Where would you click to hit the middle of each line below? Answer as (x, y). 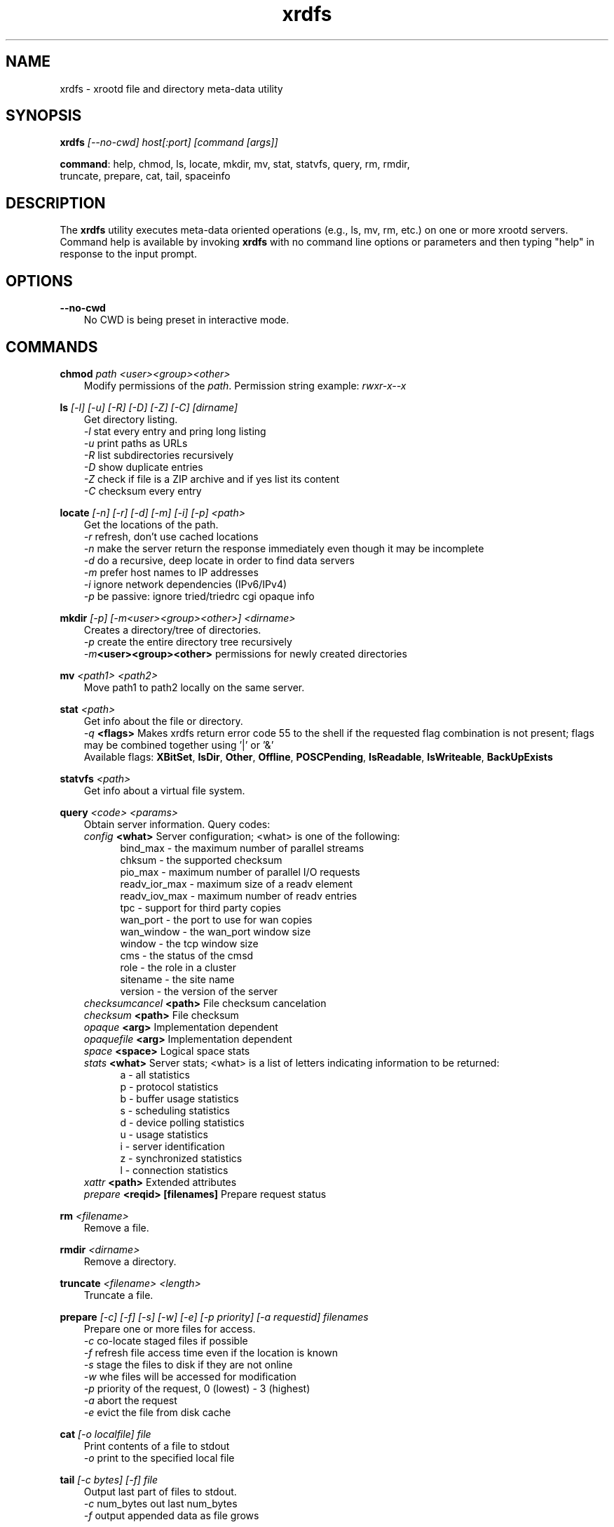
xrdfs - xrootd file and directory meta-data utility (171, 88)
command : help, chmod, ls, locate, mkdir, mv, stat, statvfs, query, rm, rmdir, (235, 164)
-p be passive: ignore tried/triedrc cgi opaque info (199, 596)
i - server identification (172, 1146)
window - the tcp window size (189, 943)
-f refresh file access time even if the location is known (211, 1352)
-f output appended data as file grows (171, 1515)
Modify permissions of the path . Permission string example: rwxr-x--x (245, 385)
